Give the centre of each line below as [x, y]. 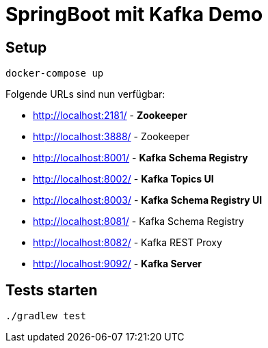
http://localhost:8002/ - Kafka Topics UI [123, 179]
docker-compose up [55, 73]
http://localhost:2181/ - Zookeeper [110, 116]
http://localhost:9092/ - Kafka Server [118, 264]
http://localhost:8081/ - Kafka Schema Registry [138, 222]
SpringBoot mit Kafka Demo [134, 14]
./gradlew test [46, 316]
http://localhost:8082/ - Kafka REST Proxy [128, 243]
